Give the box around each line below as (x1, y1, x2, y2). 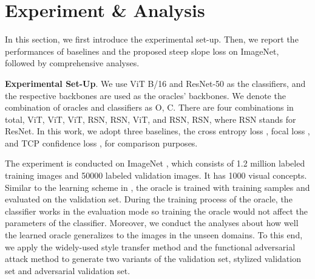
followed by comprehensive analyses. (5, 57, 140, 69)
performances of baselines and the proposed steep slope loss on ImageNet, (5, 44, 279, 57)
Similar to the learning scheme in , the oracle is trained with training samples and (5, 181, 310, 193)
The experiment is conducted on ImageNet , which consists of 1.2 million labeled (5, 157, 305, 170)
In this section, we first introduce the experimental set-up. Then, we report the (5, 33, 299, 46)
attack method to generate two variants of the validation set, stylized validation (5, 252, 301, 265)
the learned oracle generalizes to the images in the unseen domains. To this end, (5, 229, 303, 241)
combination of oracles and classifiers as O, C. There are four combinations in (5, 101, 294, 114)
